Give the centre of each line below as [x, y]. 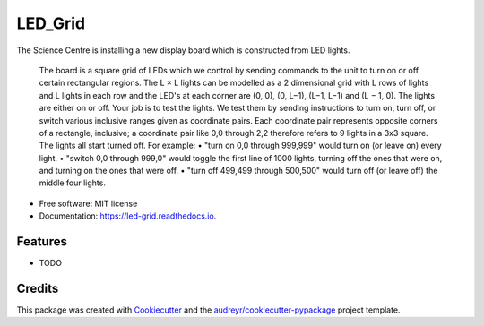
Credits [38, 288]
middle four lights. [73, 183]
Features [42, 242]
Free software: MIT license [88, 203]
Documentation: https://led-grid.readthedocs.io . [128, 216]
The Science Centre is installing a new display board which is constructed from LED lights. [183, 50]
